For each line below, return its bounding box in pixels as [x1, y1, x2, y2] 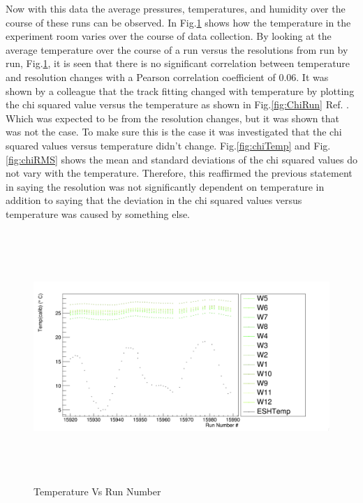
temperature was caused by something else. [6, 206, 191, 221]
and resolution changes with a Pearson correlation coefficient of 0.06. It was [6, 69, 329, 84]
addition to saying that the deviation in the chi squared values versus [6, 193, 302, 207]
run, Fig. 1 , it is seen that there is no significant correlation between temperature [6, 56, 350, 71]
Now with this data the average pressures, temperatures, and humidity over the [6, 1, 346, 15]
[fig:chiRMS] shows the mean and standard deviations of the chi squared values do [6, 152, 357, 166]
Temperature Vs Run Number [34, 484, 161, 499]
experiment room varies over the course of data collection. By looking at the [6, 29, 332, 43]
